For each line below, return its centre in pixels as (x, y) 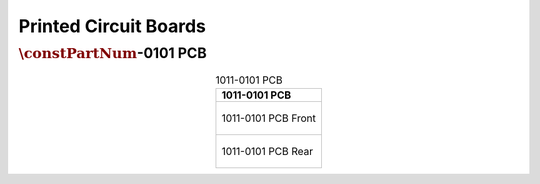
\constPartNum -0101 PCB (112, 53)
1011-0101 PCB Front (269, 118)
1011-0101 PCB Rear (267, 151)
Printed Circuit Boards (112, 26)
